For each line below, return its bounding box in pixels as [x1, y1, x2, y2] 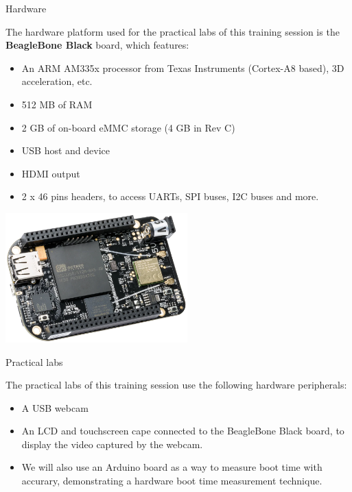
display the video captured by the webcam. [21, 436, 203, 451]
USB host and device [21, 143, 110, 158]
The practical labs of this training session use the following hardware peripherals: [5, 378, 347, 392]
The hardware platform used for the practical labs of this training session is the [5, 24, 340, 38]
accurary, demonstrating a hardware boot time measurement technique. [21, 473, 322, 488]
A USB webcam [21, 400, 89, 415]
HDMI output [21, 166, 80, 180]
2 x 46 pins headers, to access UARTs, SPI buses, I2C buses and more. [21, 189, 319, 204]
